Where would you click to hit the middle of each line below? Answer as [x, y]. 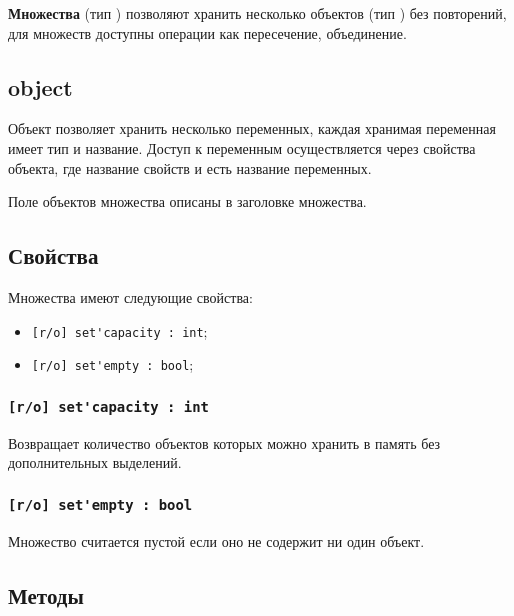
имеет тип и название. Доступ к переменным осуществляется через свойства [242, 147]
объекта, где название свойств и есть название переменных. [190, 167]
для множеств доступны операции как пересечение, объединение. [207, 32]
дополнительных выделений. [95, 462]
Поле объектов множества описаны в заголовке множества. [187, 201]
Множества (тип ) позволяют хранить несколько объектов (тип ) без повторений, [257, 13]
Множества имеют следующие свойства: [130, 296]
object [40, 86]
